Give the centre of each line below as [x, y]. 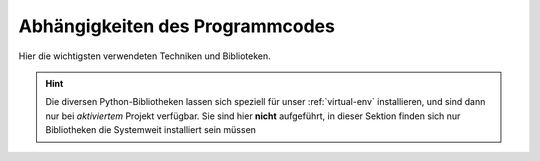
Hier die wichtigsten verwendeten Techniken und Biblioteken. [145, 56]
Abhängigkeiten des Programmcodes [176, 26]
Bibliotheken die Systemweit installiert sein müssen [151, 130]
